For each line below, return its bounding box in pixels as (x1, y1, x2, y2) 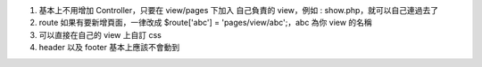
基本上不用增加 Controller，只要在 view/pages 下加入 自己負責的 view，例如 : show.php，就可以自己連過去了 (38, 5, 439, 15)
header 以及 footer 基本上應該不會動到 (38, 42, 180, 53)
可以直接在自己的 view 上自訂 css (38, 29, 162, 40)
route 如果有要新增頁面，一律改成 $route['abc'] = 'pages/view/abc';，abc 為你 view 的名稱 (38, 18, 372, 28)
